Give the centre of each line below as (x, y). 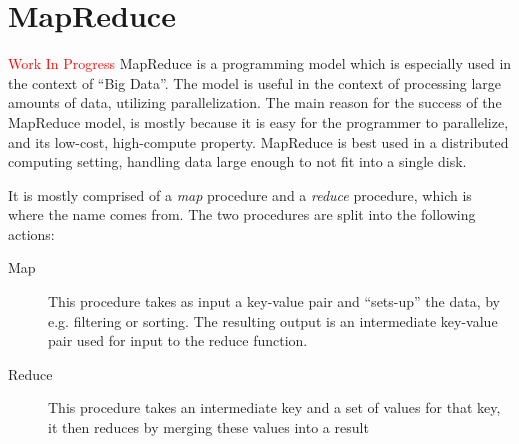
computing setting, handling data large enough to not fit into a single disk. (237, 161)
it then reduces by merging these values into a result (208, 427)
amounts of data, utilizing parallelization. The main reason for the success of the (255, 102)
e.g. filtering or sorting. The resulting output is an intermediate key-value (273, 320)
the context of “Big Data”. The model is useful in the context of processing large (255, 82)
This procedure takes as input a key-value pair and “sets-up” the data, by (274, 301)
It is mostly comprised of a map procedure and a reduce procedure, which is (240, 194)
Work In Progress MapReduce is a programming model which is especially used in (260, 63)
